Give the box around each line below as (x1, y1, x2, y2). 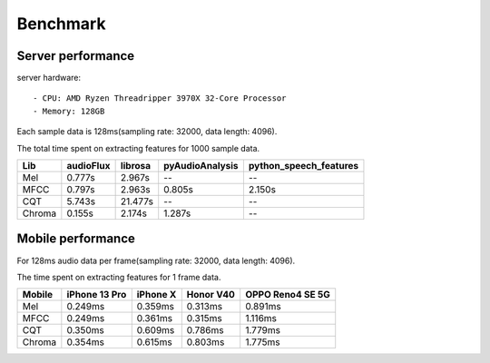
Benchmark (16, 14, 106, 34)
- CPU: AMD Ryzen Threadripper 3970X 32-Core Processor (33, 93, 287, 103)
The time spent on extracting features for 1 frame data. (16, 271, 221, 282)
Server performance (16, 48, 135, 64)
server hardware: (16, 73, 82, 83)
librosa (120, 160, 152, 172)
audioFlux (66, 160, 111, 172)
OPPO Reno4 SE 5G (245, 289, 330, 301)
